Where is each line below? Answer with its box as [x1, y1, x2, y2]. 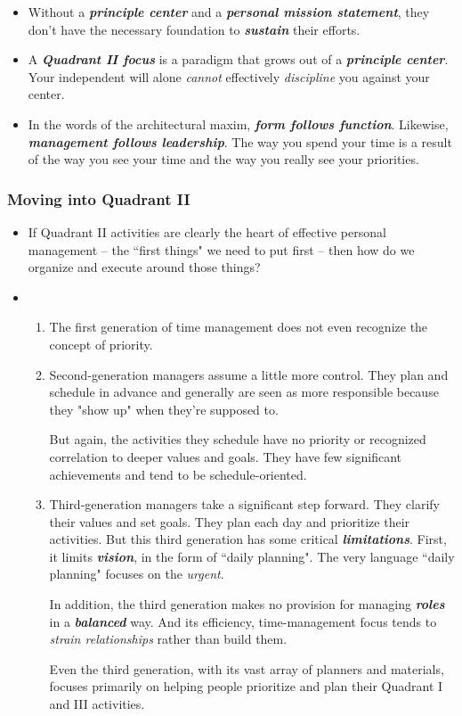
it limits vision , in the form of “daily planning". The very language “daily [49, 547, 455, 565]
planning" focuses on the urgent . [49, 564, 224, 583]
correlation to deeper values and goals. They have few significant [49, 447, 402, 465]
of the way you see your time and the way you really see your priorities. [28, 150, 419, 169]
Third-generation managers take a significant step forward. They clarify [49, 495, 440, 514]
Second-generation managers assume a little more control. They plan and [49, 365, 449, 383]
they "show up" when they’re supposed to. [49, 399, 279, 418]
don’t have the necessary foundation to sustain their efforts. [28, 20, 361, 38]
